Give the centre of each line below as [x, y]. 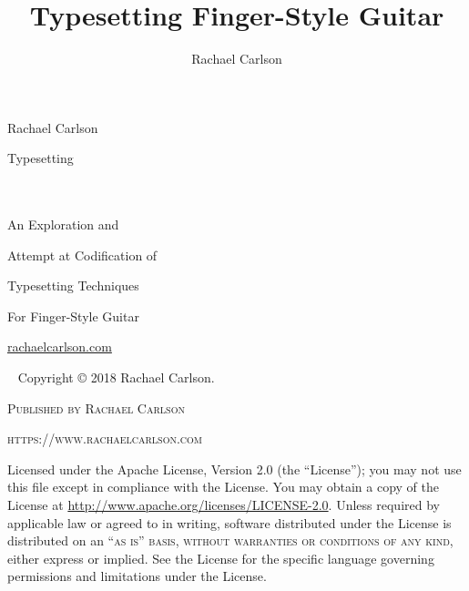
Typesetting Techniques [73, 285]
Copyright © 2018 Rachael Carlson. [116, 377]
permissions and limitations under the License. [137, 576]
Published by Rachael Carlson [96, 408]
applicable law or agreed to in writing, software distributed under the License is [229, 522]
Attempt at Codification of [82, 255]
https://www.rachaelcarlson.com [105, 438]
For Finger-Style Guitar [73, 316]
